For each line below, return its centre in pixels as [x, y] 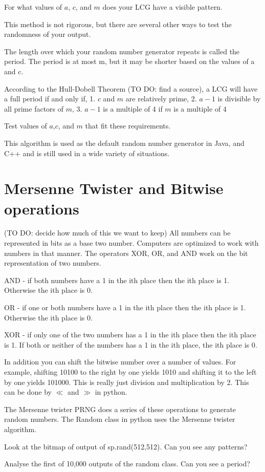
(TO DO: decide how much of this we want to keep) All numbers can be [117, 233]
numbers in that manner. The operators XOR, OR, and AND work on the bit [126, 253]
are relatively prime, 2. [161, 99]
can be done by [28, 392]
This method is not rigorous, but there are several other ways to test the [118, 24]
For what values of [33, 7]
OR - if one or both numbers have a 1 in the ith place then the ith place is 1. [125, 307]
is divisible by [239, 99]
